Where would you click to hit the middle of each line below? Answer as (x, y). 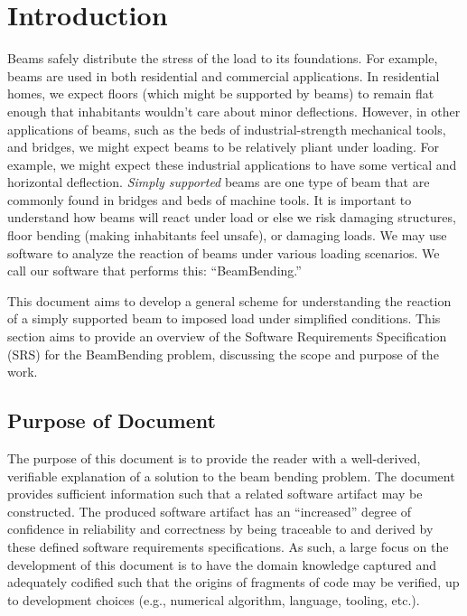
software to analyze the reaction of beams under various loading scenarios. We (224, 252)
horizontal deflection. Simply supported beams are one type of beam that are (219, 182)
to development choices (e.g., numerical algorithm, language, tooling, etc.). (214, 599)
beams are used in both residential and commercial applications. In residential (224, 75)
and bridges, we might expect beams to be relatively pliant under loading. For (224, 147)
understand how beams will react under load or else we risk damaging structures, (232, 217)
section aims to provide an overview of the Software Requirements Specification (227, 336)
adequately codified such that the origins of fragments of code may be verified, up (233, 582)
